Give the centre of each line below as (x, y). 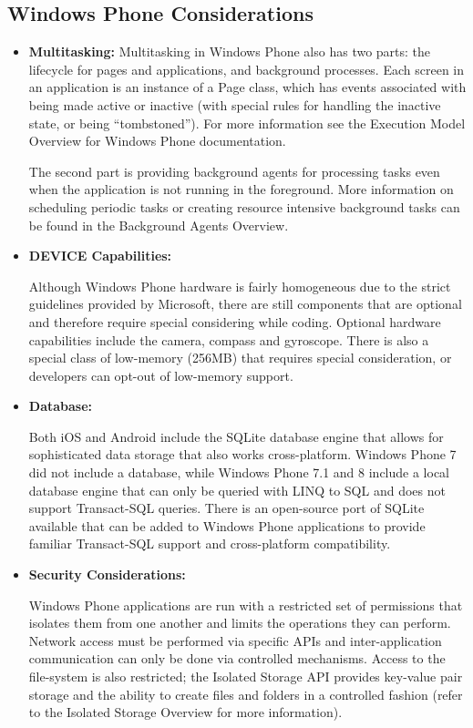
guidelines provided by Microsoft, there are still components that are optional (245, 304)
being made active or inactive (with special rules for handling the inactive (235, 104)
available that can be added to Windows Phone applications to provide (227, 525)
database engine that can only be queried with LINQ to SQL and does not (237, 490)
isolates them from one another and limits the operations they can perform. (240, 623)
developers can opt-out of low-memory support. (161, 375)
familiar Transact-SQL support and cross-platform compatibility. (210, 543)
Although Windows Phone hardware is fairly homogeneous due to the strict (240, 286)
